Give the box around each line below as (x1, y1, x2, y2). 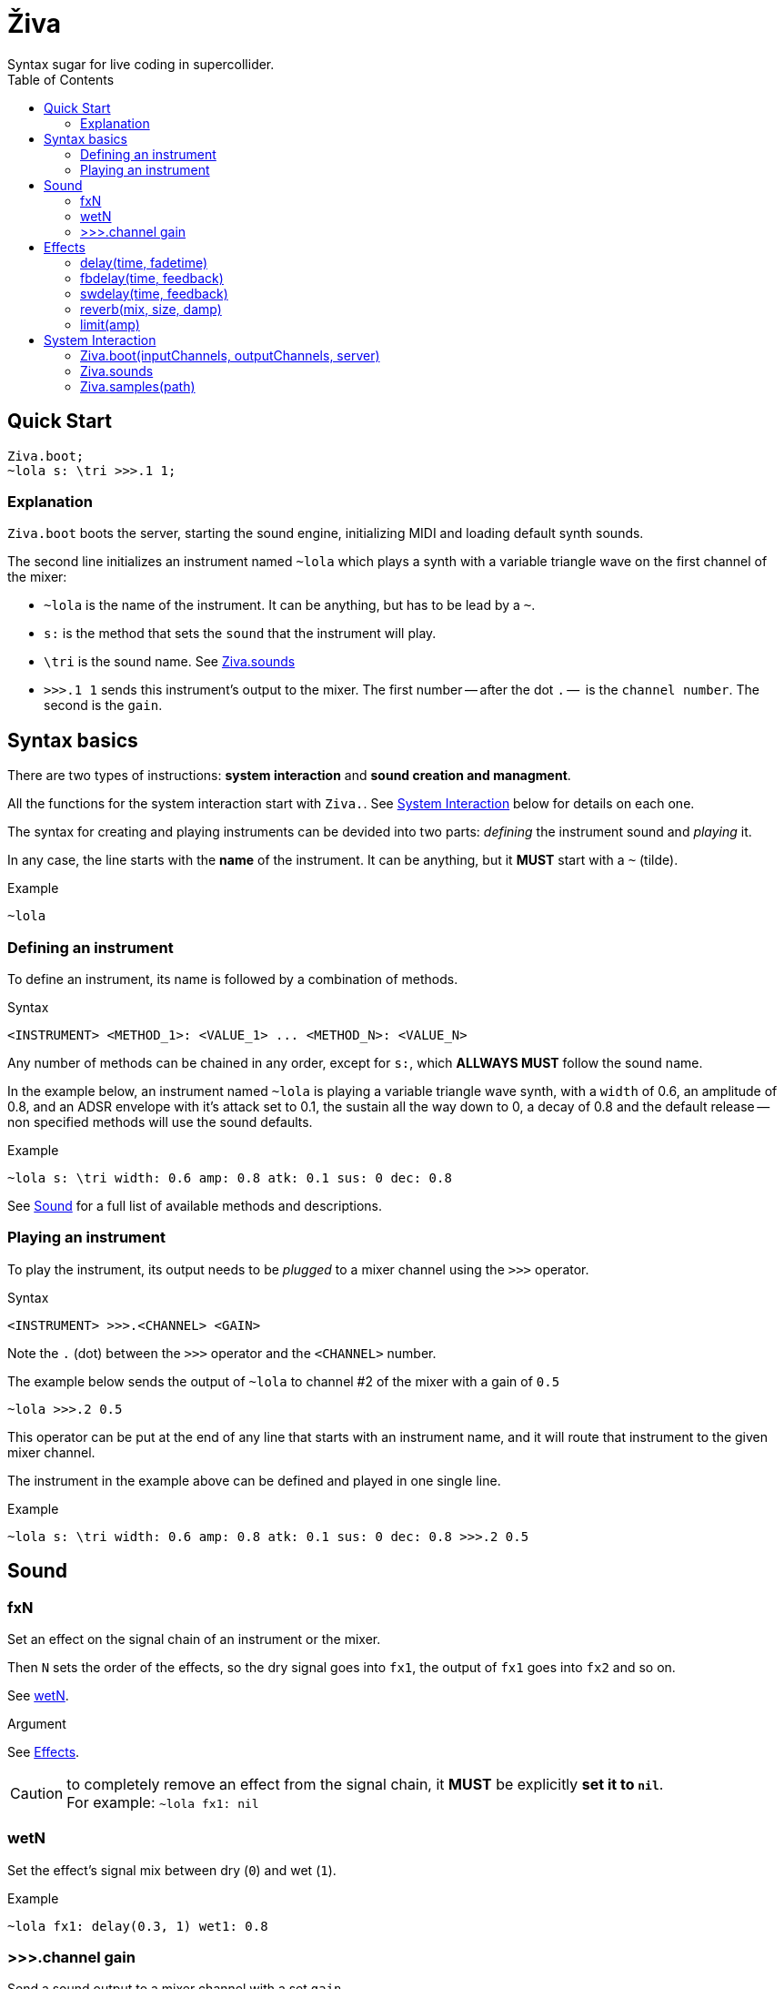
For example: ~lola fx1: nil (66, 1792, 259, 1811)
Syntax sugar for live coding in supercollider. (7, 56, 275, 72)
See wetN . (7, 1687, 69, 1703)
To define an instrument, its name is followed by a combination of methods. (7, 970, 458, 987)
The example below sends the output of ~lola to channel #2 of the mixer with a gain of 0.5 (7, 1373, 560, 1389)
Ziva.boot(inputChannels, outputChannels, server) (80, 347, 380, 363)
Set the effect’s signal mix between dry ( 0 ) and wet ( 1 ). (7, 1862, 337, 1878)
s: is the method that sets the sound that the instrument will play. (44, 625, 437, 642)
